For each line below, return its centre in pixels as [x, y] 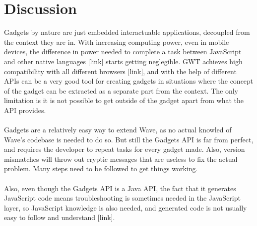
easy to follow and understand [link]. [60, 217]
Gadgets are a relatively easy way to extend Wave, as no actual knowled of [118, 130]
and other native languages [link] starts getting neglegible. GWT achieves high [123, 61]
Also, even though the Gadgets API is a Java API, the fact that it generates [120, 188]
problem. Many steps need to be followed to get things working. [101, 169]
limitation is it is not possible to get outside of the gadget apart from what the [124, 100]
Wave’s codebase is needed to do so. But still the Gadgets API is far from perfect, [129, 139]
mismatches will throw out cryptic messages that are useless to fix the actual [121, 159]
